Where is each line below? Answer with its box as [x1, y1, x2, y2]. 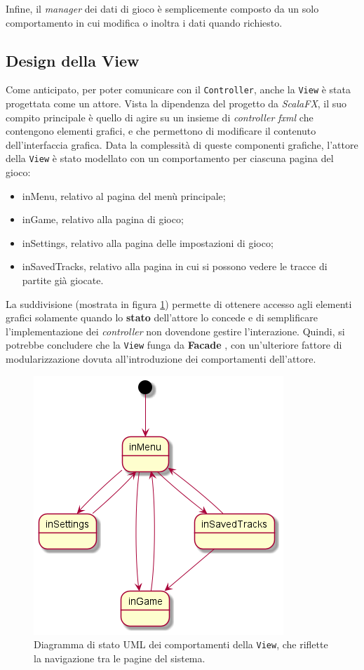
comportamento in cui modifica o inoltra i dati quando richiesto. [6, 15, 283, 29]
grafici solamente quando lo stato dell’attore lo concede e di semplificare [6, 310, 318, 325]
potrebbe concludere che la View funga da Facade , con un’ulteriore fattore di [6, 337, 342, 352]
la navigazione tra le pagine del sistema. [34, 650, 205, 665]
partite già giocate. [22, 273, 104, 288]
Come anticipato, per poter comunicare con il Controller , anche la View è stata [6, 82, 351, 97]
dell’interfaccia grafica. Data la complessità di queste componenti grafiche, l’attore [6, 137, 358, 152]
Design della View [6, 49, 140, 71]
